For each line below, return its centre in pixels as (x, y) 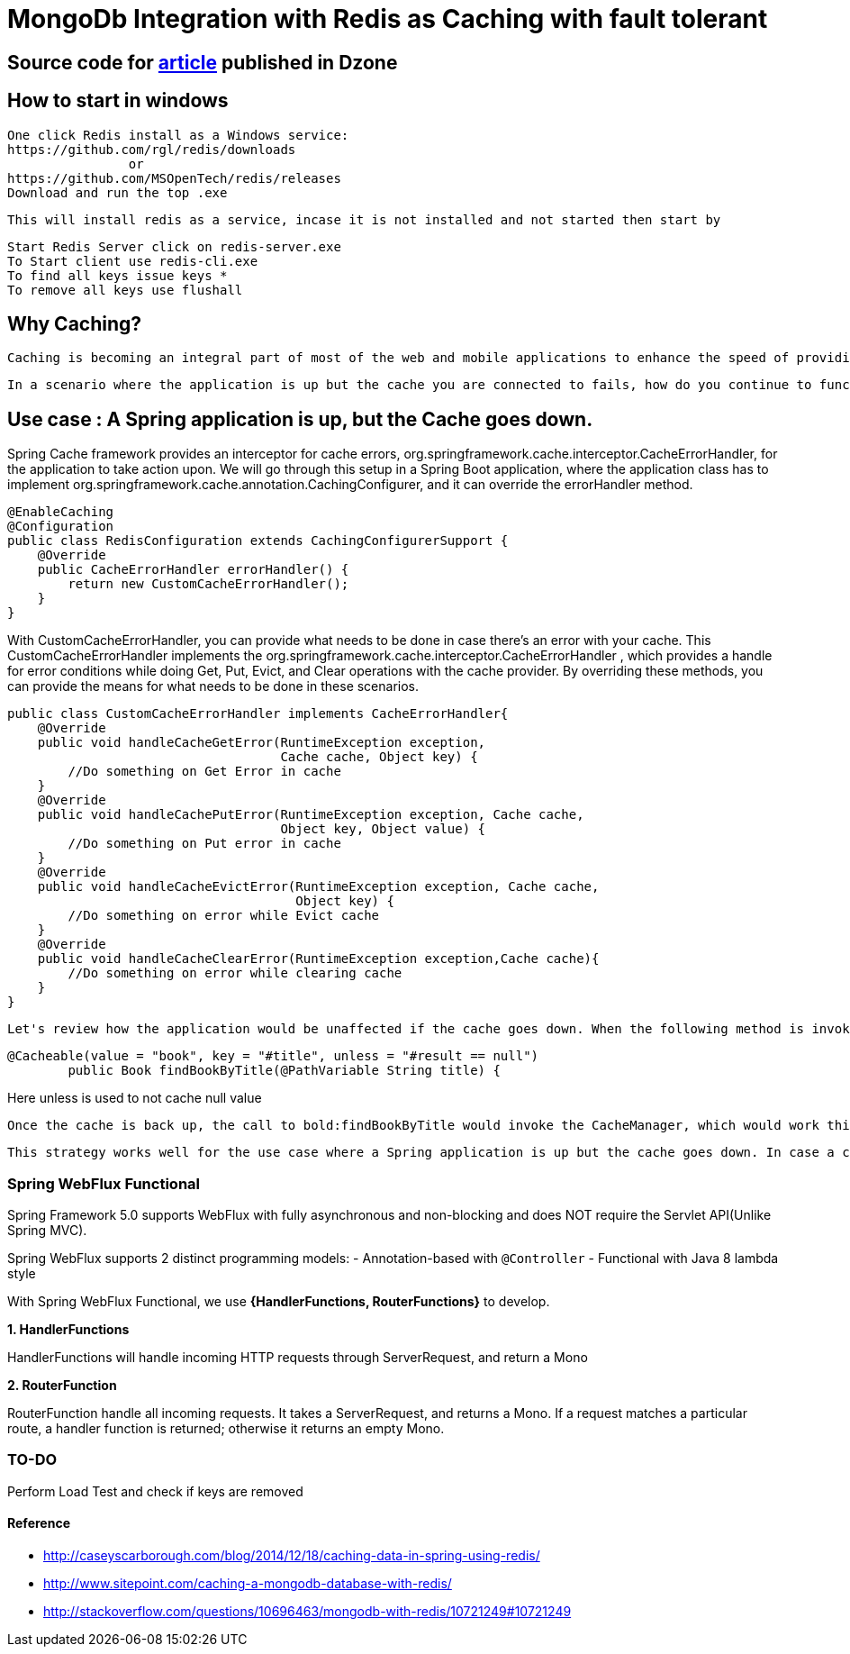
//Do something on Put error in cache (204, 844)
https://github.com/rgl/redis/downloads (152, 149)
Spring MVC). (47, 1231)
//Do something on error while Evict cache (224, 916)
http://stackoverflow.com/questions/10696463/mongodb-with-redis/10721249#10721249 (307, 1611)
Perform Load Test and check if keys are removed (155, 1491)
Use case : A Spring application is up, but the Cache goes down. (300, 419)
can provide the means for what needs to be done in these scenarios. (213, 686)
